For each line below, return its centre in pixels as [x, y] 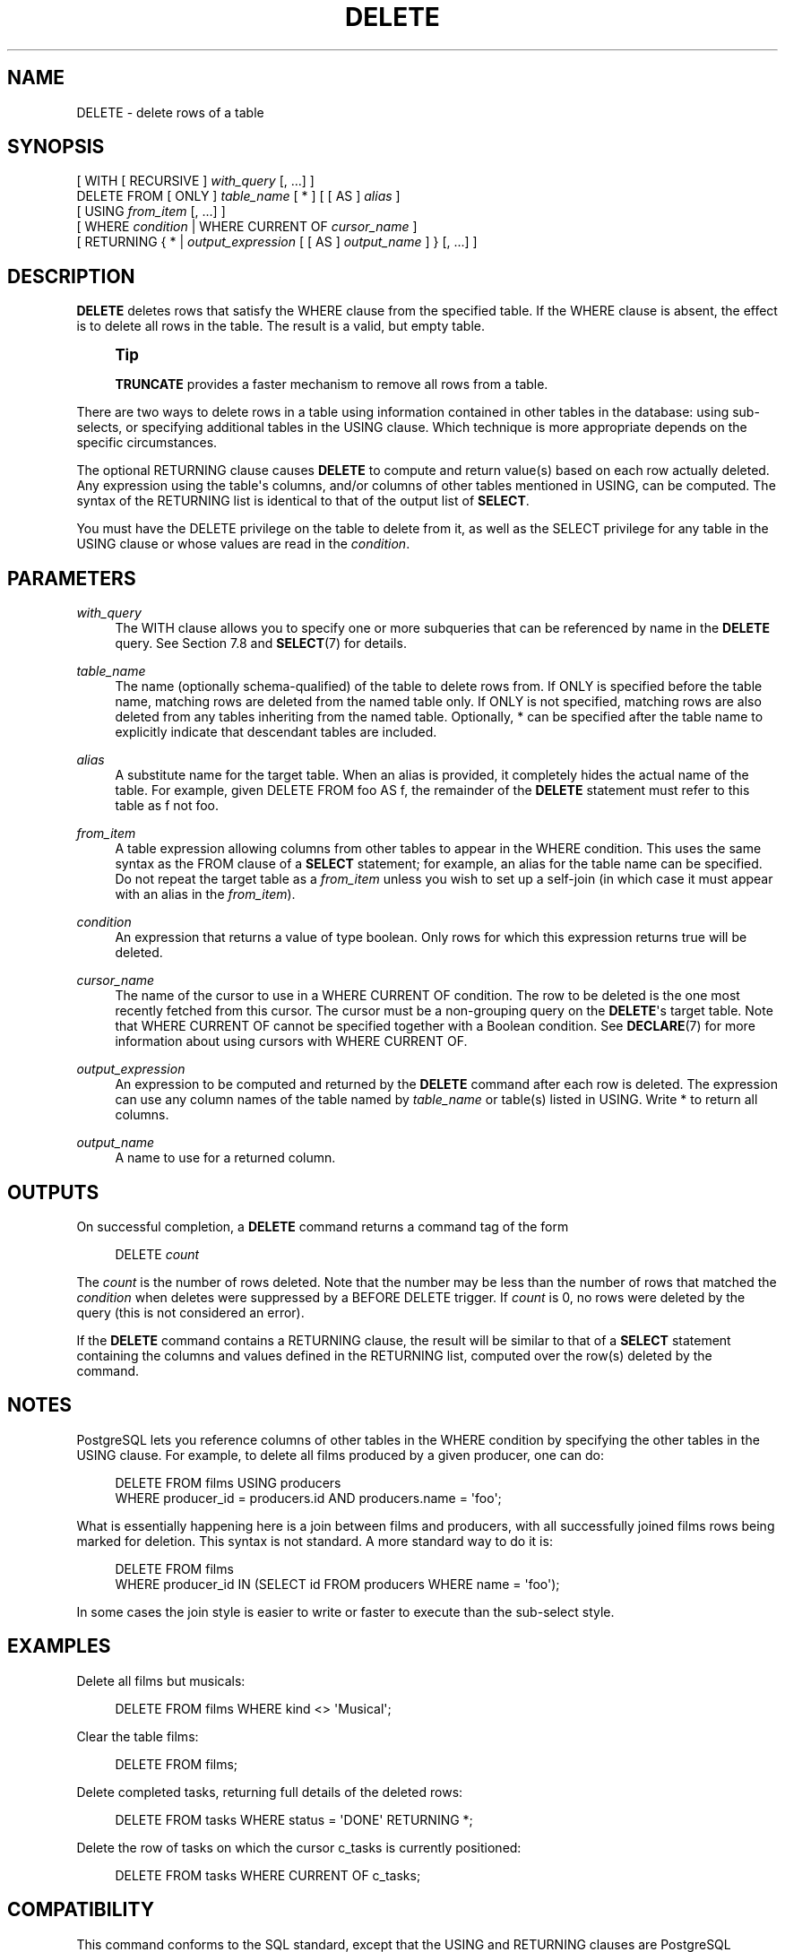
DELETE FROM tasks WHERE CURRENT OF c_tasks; [268, 1875]
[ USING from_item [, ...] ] [151, 212]
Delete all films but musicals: [161, 1680]
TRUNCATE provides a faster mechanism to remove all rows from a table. [332, 384]
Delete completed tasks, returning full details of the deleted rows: [270, 1792]
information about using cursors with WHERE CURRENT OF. [291, 1041]
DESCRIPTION [71, 276]
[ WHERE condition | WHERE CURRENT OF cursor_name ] [247, 227]
